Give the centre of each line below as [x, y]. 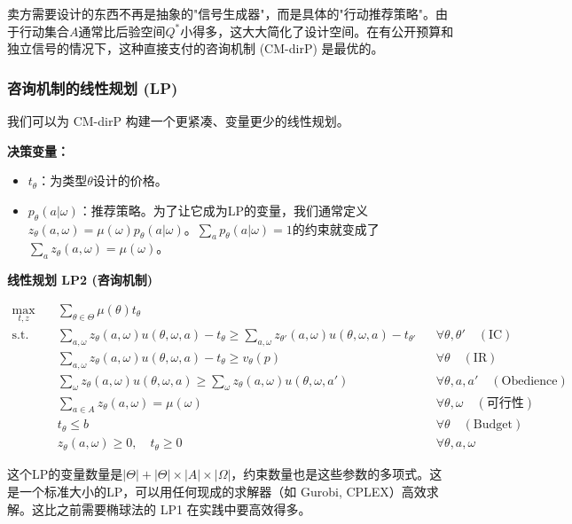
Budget [493, 425]
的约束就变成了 [336, 228]
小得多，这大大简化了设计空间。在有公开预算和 [317, 31]
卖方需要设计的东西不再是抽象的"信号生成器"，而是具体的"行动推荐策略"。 [221, 13]
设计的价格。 [130, 180]
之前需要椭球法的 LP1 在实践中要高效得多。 [184, 508]
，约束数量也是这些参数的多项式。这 [337, 474]
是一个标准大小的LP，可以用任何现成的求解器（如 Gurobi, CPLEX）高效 [217, 491]
